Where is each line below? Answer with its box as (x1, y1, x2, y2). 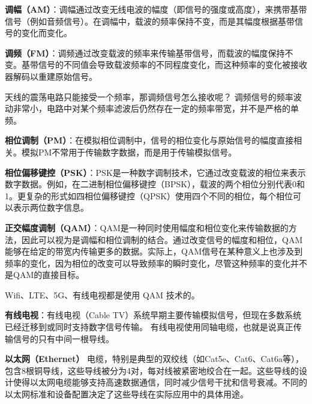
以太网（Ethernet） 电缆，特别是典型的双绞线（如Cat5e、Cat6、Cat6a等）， (5, 352, 304, 365)
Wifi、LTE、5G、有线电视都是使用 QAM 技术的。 (5, 288, 200, 301)
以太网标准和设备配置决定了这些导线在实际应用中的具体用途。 (5, 388, 248, 400)
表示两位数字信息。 (13, 201, 89, 214)
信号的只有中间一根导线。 (13, 332, 114, 345)
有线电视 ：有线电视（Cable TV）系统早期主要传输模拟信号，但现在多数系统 (5, 309, 302, 321)
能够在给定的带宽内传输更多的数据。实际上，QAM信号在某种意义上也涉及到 (5, 245, 303, 258)
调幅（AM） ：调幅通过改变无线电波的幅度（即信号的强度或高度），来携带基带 (5, 3, 307, 15)
